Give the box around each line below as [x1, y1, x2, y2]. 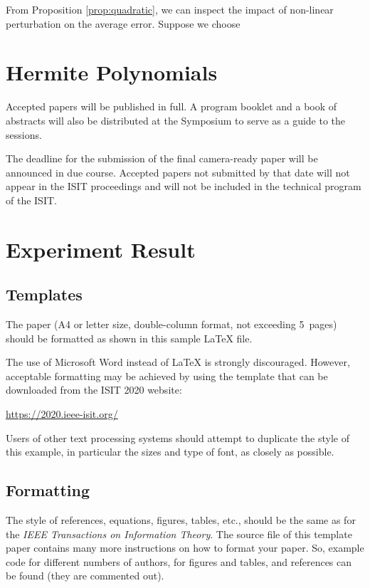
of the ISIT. [6, 192, 57, 207]
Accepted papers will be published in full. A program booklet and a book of [6, 99, 337, 114]
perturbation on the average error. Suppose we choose [6, 16, 240, 31]
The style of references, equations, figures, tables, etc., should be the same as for [6, 513, 356, 527]
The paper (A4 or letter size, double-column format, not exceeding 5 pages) [6, 317, 337, 332]
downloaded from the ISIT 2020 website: [6, 382, 182, 397]
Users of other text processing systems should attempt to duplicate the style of [6, 430, 349, 445]
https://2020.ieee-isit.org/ [6, 406, 118, 421]
